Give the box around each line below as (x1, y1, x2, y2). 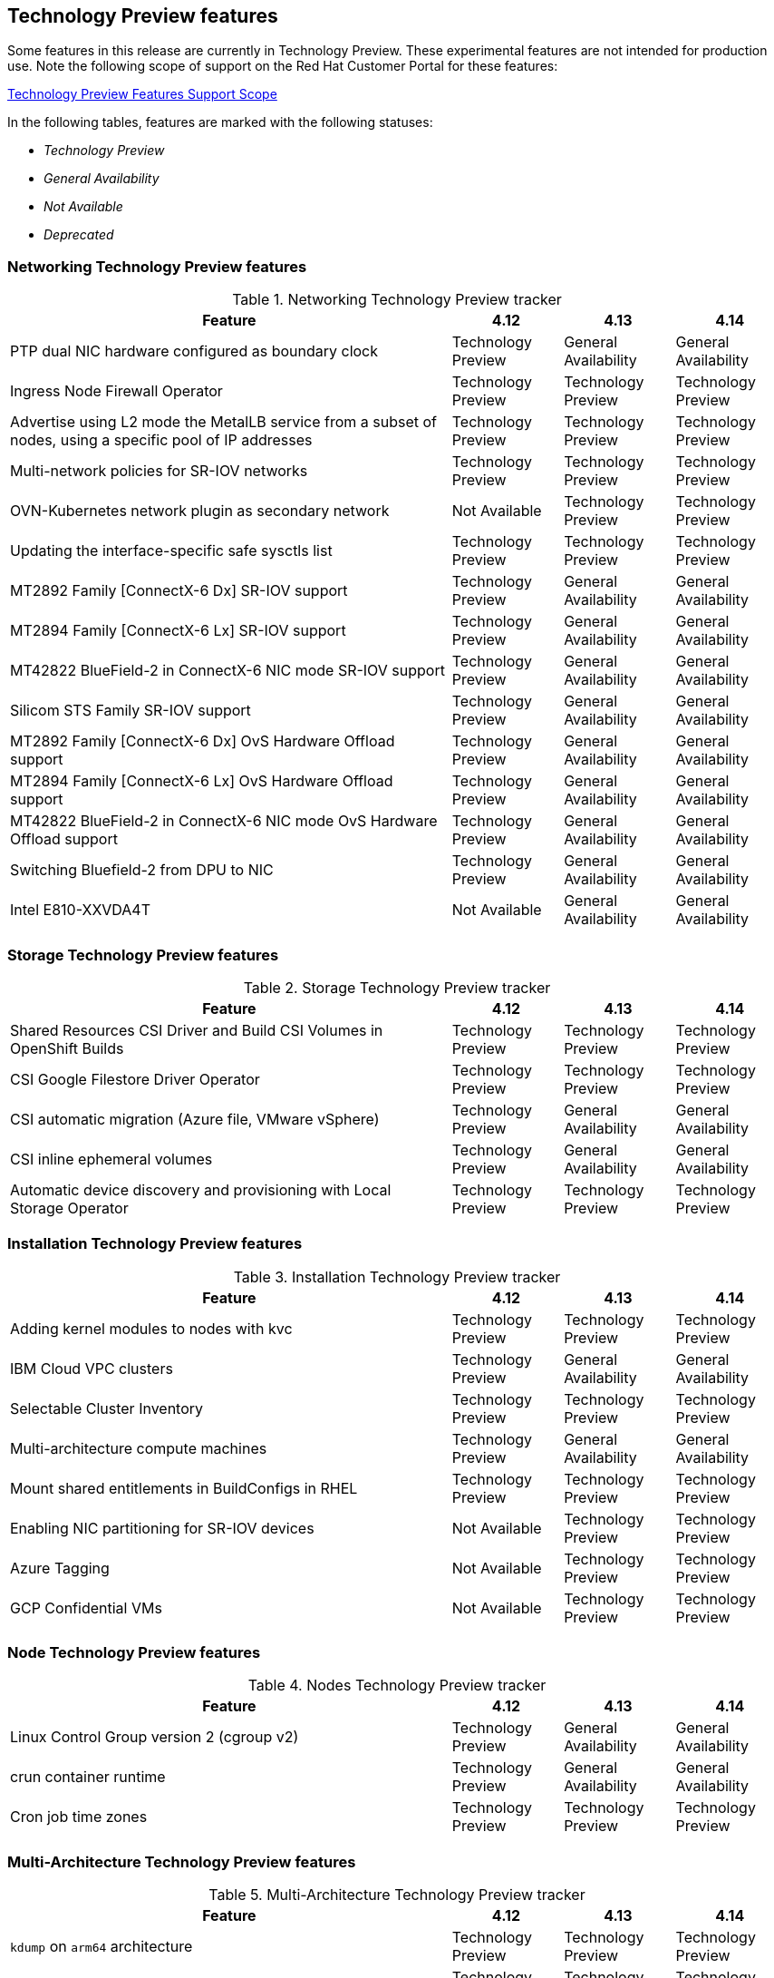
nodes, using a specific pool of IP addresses (10, 431, 313, 450)
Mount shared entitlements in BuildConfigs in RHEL (10, 1478, 358, 1497)
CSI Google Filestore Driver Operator (10, 1069, 260, 1088)
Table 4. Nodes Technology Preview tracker (247, 1676, 547, 1695)
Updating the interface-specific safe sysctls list (10, 541, 333, 560)
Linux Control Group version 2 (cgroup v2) (10, 1728, 299, 1747)
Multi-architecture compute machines (10, 1438, 267, 1457)
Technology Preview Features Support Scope (7, 86, 277, 102)
